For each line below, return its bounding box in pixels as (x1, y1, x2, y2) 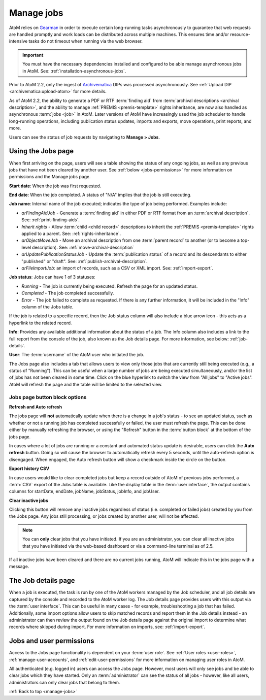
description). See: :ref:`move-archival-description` (32, 244, 134, 250)
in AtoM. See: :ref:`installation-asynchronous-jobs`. (22, 68, 127, 74)
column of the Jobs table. (21, 303, 73, 310)
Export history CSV (9, 466, 50, 471)
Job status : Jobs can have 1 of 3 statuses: (9, 274, 96, 280)
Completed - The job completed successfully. (21, 290, 114, 296)
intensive (9, 38, 28, 44)
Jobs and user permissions (9, 637, 95, 645)
